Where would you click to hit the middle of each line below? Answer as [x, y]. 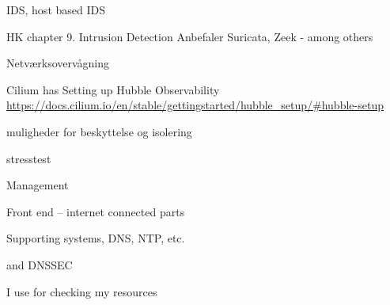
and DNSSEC [40, 264]
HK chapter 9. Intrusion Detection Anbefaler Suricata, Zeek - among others [190, 36]
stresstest [29, 158]
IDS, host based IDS [56, 10]
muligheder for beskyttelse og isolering [99, 131]
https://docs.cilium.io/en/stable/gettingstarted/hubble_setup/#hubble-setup [195, 105]
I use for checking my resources [82, 291]
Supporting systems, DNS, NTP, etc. [96, 238]
